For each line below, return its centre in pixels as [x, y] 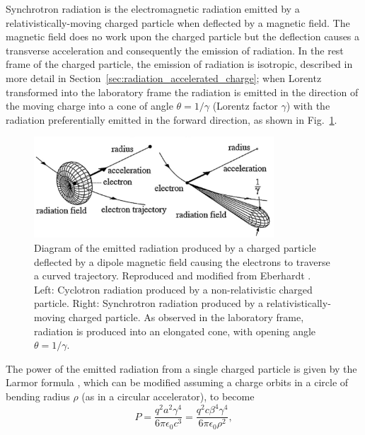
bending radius [38, 396]
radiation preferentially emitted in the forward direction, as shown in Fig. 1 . [172, 119]
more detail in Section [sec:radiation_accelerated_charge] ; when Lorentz [164, 77]
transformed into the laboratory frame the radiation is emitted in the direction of [182, 92]
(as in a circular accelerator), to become [168, 396]
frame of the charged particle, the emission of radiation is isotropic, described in [179, 64]
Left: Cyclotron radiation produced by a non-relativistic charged [173, 289]
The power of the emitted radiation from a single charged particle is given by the [181, 368]
